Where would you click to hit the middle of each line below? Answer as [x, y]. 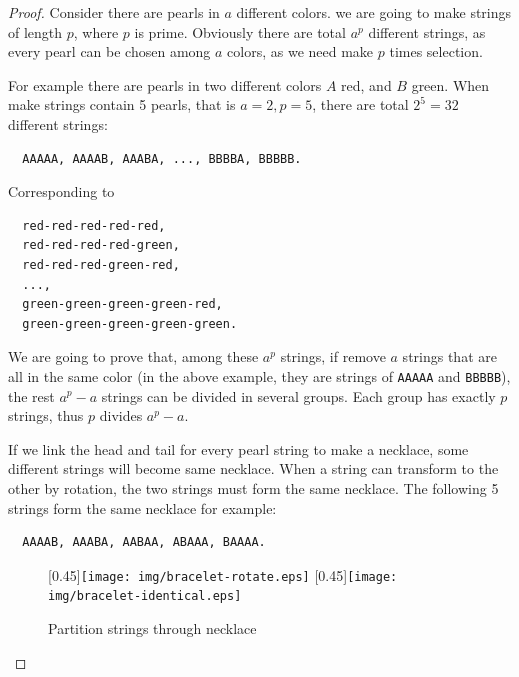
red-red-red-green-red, [101, 264]
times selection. [436, 51]
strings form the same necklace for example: [142, 507]
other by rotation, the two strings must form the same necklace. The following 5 [253, 487]
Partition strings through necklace [152, 628]
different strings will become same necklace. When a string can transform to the [253, 468]
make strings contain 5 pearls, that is [122, 104]
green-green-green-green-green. [130, 323]
